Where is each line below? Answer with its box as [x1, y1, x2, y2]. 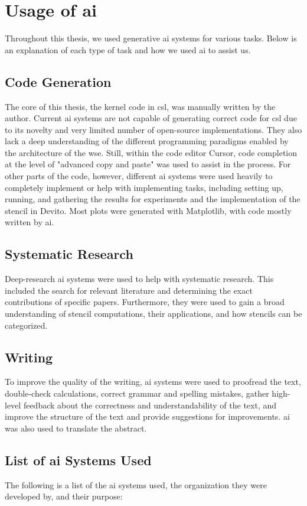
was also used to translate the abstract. [5, 421, 147, 434]
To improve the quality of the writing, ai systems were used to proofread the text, [5, 375, 301, 388]
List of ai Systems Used [5, 450, 152, 469]
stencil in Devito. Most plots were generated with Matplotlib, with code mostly [5, 204, 292, 216]
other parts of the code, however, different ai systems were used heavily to [5, 170, 273, 182]
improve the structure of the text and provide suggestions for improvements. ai [5, 410, 290, 423]
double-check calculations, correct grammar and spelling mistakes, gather [5, 387, 269, 400]
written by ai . [5, 216, 54, 228]
